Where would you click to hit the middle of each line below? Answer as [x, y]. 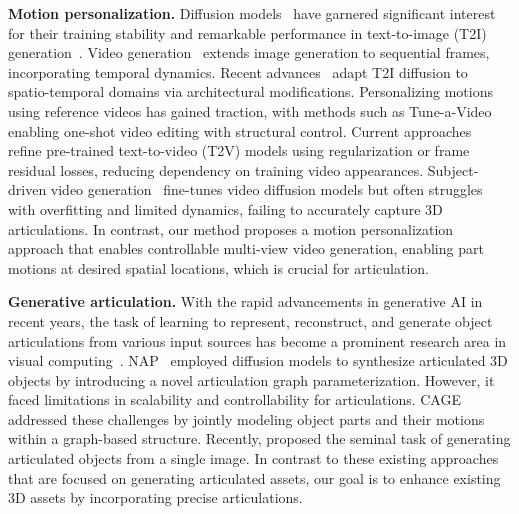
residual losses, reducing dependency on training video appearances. [216, 169]
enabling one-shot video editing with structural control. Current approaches [240, 130]
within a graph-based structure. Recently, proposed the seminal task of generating [259, 438]
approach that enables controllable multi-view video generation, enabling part [246, 248]
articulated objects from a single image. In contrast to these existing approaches [253, 458]
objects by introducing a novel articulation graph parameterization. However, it [251, 379]
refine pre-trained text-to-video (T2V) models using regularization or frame [239, 150]
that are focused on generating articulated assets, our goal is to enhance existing [254, 477]
